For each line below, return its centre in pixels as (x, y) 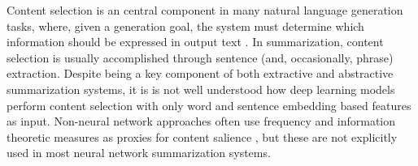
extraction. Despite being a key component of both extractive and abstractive (200, 73)
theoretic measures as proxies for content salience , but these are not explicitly (202, 136)
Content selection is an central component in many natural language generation (205, 10)
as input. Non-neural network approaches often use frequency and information (201, 121)
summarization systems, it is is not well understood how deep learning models (201, 89)
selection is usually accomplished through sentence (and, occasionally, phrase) (200, 57)
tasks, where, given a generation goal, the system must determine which (185, 26)
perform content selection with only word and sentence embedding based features (209, 105)
